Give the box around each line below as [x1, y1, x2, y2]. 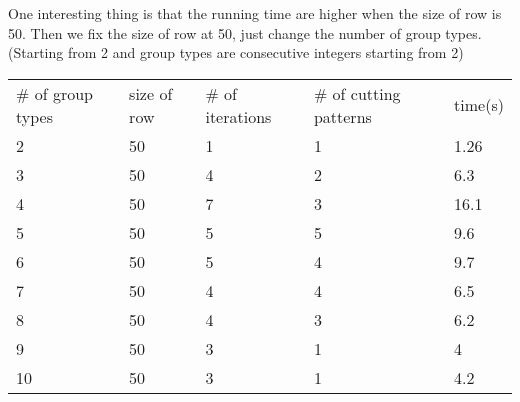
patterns [313, 104, 372, 128]
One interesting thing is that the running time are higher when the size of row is [8, 3, 502, 23]
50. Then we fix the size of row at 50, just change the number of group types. [8, 22, 482, 43]
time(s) [454, 93, 504, 117]
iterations [205, 104, 272, 128]
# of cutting [313, 81, 401, 105]
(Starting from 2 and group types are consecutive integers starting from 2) [8, 42, 464, 63]
